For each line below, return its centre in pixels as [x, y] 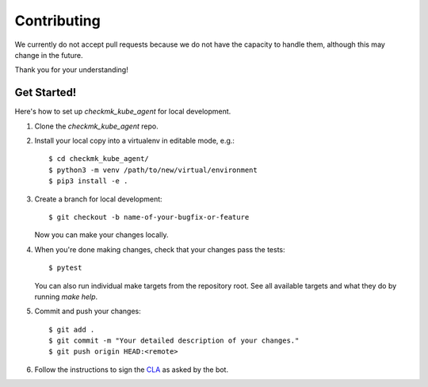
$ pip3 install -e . [88, 181]
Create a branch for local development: [98, 199]
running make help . [66, 297]
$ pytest [65, 268]
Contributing [57, 21]
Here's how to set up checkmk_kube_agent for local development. [123, 112]
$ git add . [72, 330]
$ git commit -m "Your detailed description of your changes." [174, 341]
